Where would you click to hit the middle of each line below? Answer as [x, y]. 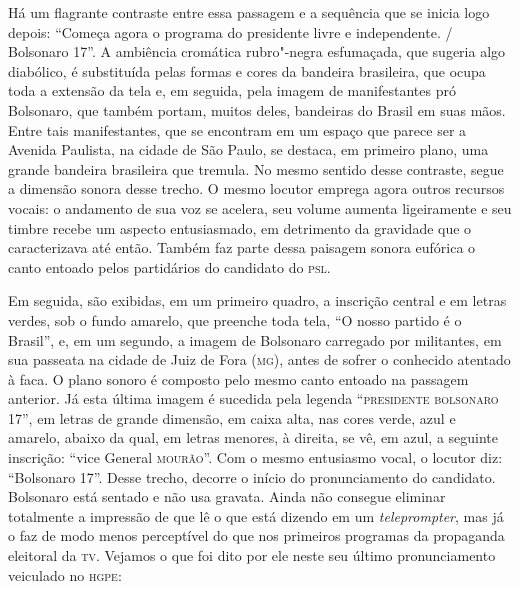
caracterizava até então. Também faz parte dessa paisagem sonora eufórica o [242, 247]
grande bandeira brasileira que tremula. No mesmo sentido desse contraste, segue [256, 168]
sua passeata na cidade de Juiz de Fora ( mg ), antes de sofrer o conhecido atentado [259, 359]
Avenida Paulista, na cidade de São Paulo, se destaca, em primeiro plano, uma [248, 149]
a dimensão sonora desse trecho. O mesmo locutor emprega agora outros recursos [256, 188]
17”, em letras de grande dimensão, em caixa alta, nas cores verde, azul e [232, 417]
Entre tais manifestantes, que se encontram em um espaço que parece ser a [237, 129]
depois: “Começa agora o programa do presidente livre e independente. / [230, 31]
